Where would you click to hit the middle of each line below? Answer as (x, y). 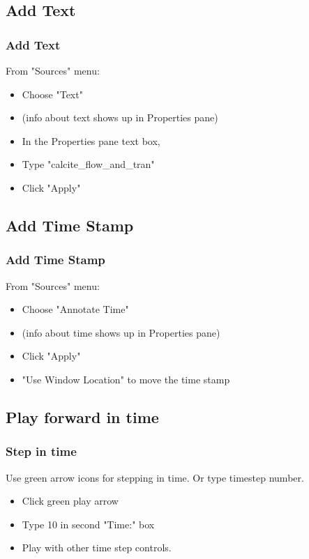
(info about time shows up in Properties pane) (121, 332)
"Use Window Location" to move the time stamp (126, 379)
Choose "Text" (52, 94)
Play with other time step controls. (97, 547)
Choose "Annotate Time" (75, 309)
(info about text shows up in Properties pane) (120, 117)
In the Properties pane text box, (91, 140)
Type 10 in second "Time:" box (88, 524)
